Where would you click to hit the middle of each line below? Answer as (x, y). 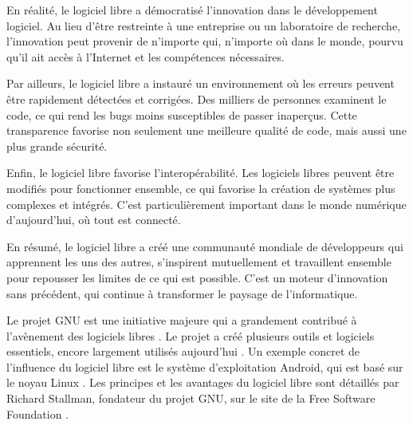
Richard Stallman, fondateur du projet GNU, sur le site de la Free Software (191, 398)
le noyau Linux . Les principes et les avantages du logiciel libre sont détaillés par (203, 382)
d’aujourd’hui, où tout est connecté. (94, 220)
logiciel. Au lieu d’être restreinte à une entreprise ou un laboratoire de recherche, (203, 25)
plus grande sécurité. (57, 146)
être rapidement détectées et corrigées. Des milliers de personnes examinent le (197, 98)
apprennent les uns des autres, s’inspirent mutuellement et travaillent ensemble (199, 262)
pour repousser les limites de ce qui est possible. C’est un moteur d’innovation (197, 277)
